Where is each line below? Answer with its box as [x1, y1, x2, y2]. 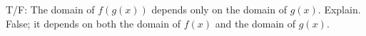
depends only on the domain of [151, 2, 287, 16]
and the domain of [215, 16, 296, 30]
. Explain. [317, 2, 361, 16]
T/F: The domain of [6, 2, 95, 16]
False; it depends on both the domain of [6, 16, 181, 30]
